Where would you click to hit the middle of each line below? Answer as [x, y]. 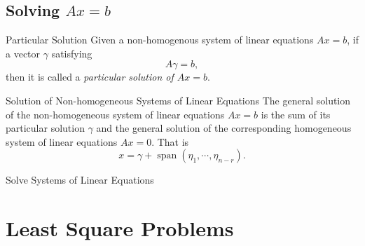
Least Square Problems [120, 228]
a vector [23, 53]
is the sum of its [296, 114]
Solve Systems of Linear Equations [80, 180]
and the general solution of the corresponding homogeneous [224, 128]
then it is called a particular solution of [90, 77]
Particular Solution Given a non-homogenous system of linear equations [160, 40]
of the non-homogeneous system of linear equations [115, 114]
